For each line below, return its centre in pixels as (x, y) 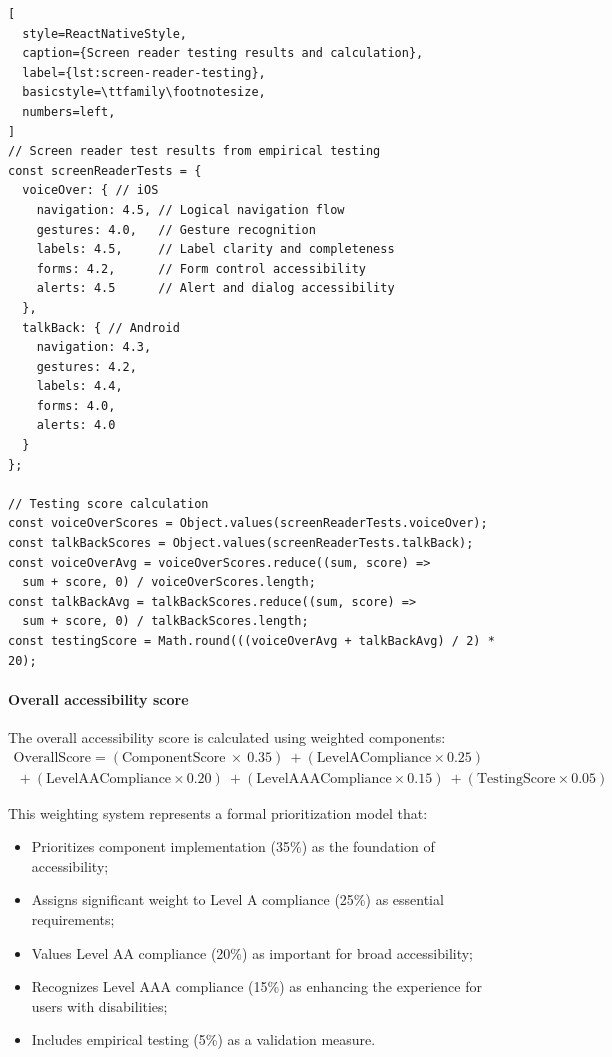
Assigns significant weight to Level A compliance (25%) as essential (237, 899)
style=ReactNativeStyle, (104, 33)
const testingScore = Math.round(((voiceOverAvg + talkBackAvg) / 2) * (251, 641)
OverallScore (52, 757)
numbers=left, (69, 111)
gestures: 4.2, (86, 366)
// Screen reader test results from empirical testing (194, 151)
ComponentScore (173, 757)
